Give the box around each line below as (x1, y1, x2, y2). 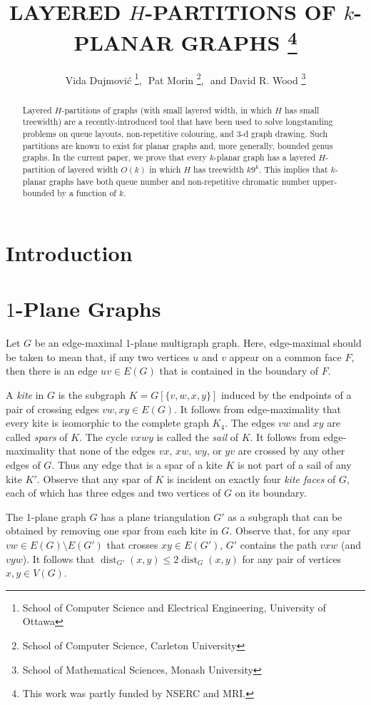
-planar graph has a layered (213, 151, 316, 163)
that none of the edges (58, 443, 156, 458)
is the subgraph (58, 387, 126, 402)
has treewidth (193, 163, 244, 175)
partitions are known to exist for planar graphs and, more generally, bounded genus (22, 139, 333, 151)
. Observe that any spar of (36, 471, 152, 486)
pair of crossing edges (6, 401, 99, 416)
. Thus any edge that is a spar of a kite (51, 457, 223, 472)
